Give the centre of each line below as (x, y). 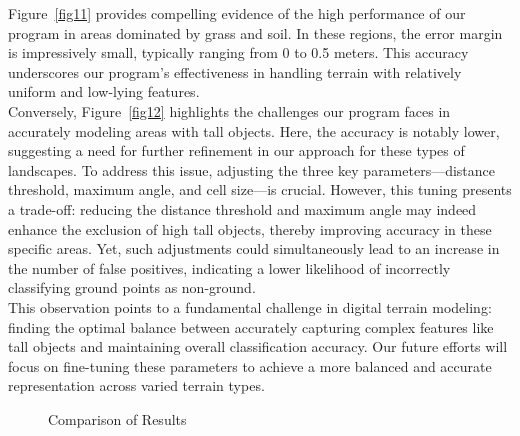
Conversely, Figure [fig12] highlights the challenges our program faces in (229, 110)
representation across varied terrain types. (136, 385)
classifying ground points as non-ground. (132, 287)
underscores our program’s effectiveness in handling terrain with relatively (235, 71)
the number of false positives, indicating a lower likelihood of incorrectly (229, 267)
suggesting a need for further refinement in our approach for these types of (236, 150)
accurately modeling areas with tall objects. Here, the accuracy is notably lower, (254, 130)
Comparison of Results (117, 418)
